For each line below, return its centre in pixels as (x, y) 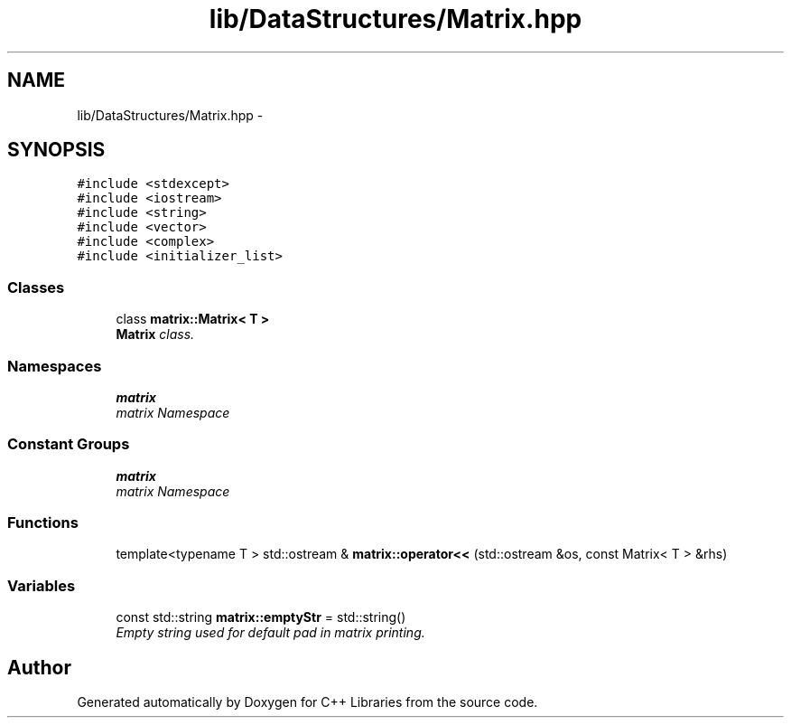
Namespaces (55, 366)
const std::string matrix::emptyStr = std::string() (261, 617)
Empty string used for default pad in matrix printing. (270, 633)
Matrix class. (155, 334)
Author (39, 667)
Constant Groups (69, 444)
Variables (42, 585)
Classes (36, 287)
